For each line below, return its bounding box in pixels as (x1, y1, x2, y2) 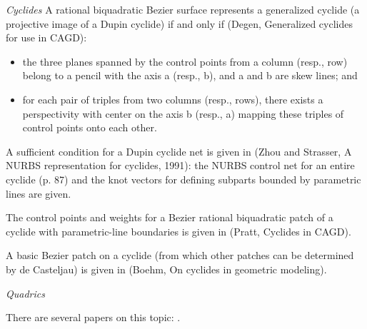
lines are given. (6, 186, 71, 201)
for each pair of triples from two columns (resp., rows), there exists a (22, 91, 323, 106)
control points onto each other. (22, 120, 157, 135)
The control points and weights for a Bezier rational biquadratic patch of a (6, 210, 333, 225)
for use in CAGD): (6, 30, 87, 45)
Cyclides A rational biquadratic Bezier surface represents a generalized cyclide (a (6, 2, 360, 16)
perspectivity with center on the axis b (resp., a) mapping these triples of (22, 106, 344, 121)
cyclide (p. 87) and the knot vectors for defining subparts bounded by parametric (6, 171, 361, 186)
